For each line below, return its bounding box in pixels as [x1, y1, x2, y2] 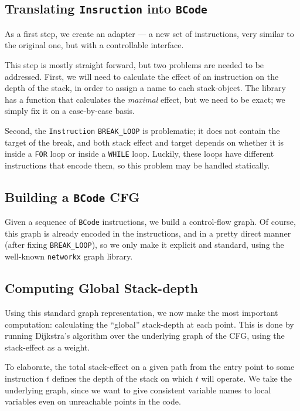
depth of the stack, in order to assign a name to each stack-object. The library [5, 82, 286, 94]
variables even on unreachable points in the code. [5, 395, 181, 407]
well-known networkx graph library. [5, 250, 133, 262]
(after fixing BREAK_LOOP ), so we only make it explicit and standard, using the [5, 238, 284, 251]
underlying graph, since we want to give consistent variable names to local [5, 383, 271, 396]
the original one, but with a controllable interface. [5, 39, 184, 51]
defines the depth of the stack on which [52, 372, 193, 384]
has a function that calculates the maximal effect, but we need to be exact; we [5, 93, 285, 105]
